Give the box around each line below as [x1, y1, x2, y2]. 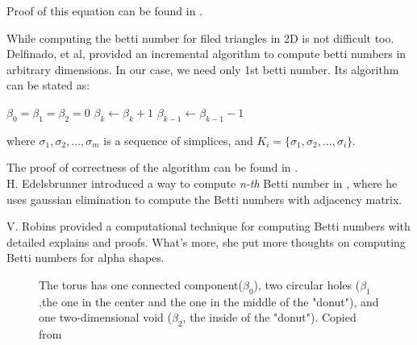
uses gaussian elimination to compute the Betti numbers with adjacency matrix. [6, 190, 402, 207]
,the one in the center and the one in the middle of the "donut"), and [39, 293, 379, 310]
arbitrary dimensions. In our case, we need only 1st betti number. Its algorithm [6, 60, 399, 77]
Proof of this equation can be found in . [6, 2, 203, 19]
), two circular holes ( [253, 276, 361, 293]
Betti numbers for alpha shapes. [6, 249, 165, 266]
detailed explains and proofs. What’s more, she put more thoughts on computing [6, 233, 406, 250]
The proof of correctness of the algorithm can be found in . [6, 159, 298, 176]
